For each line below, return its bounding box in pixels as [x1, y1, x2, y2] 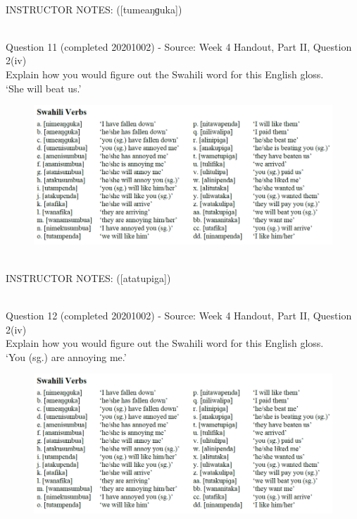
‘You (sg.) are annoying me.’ [6, 349, 127, 364]
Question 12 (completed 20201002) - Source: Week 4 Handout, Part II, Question [6, 307, 352, 322]
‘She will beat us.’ [6, 80, 82, 95]
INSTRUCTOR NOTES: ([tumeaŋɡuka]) [6, 1, 182, 16]
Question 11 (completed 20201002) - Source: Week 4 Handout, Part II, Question [6, 39, 352, 54]
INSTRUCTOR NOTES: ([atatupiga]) [6, 270, 171, 285]
